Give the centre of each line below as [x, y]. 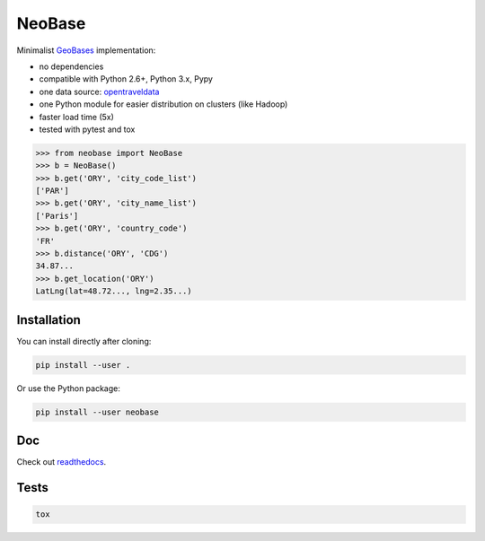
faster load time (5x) [76, 117]
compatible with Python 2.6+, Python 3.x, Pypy [126, 79]
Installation [48, 320]
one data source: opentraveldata [99, 92]
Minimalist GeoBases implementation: [86, 50]
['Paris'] [57, 216]
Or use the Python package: [69, 388]
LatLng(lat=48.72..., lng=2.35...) [114, 291]
